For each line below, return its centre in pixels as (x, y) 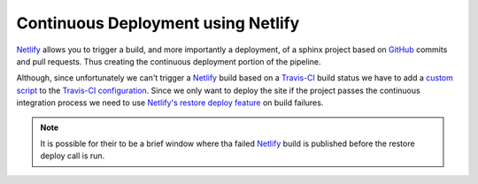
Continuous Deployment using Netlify (158, 23)
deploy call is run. (73, 156)
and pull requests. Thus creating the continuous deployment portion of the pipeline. (169, 61)
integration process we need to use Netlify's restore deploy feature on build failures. (170, 103)
